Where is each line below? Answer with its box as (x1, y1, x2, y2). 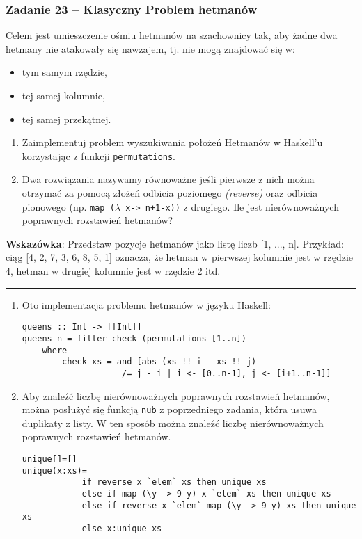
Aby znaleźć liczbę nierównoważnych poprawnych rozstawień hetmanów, (22, 388, 330, 403)
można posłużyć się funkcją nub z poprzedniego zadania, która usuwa (22, 402, 317, 417)
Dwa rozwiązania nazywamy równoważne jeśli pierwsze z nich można (22, 172, 315, 186)
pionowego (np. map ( (22, 199, 115, 214)
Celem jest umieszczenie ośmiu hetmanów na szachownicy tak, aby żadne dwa (6, 28, 338, 42)
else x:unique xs (81, 523, 162, 533)
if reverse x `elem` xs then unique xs (81, 477, 267, 488)
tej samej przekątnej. (22, 111, 111, 126)
